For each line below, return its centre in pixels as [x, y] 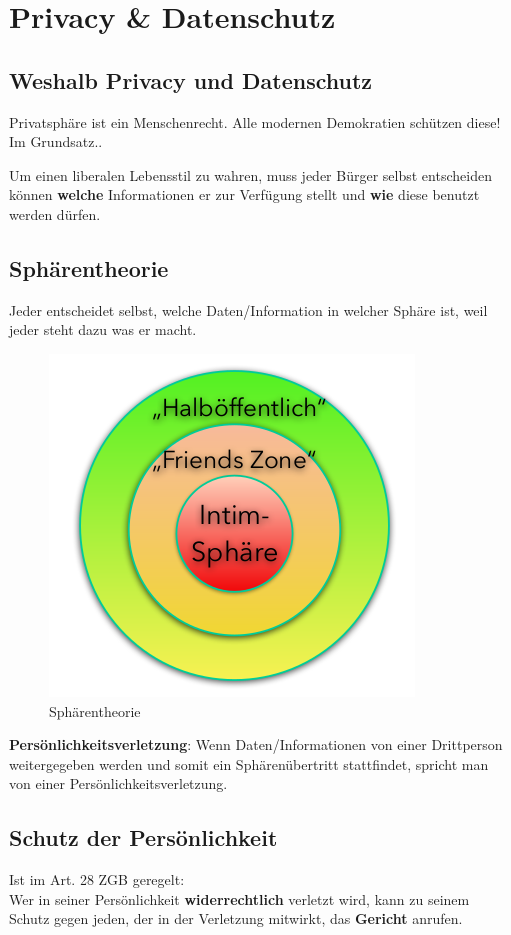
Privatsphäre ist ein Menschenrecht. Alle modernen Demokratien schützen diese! [255, 121]
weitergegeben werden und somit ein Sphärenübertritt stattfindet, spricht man [249, 763]
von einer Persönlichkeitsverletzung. [118, 783]
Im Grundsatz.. [56, 141]
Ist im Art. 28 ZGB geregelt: [97, 879]
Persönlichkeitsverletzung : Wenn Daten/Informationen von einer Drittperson [256, 744]
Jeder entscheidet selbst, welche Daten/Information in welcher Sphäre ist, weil [248, 309]
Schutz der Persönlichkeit [143, 837]
